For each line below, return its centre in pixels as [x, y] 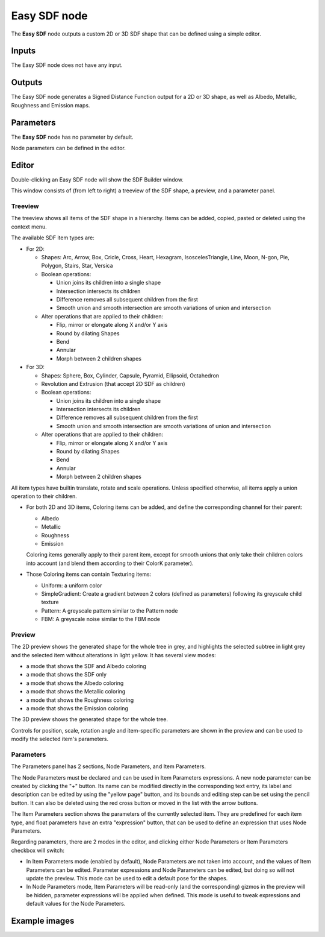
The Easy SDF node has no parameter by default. [72, 137]
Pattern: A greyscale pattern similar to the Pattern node [110, 610]
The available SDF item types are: [53, 238]
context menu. [29, 227]
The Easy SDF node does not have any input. [67, 65]
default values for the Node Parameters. [76, 904]
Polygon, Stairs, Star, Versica [77, 266]
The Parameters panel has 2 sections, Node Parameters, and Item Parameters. [109, 766]
